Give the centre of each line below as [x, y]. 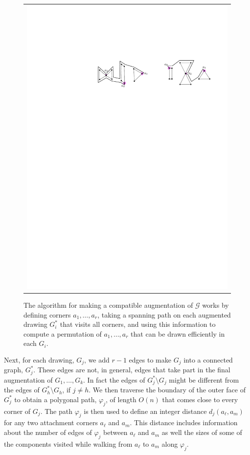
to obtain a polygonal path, [56, 399]
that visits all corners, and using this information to [138, 324]
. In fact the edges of [114, 379]
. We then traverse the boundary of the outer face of [167, 390]
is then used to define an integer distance [145, 411]
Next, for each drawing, [39, 359]
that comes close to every [200, 399]
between [115, 432]
